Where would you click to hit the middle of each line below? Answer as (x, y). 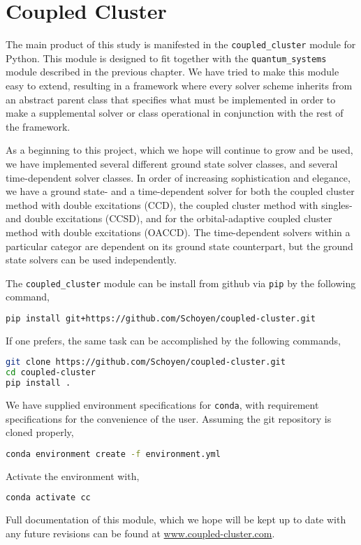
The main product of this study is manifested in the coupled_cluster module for (181, 44)
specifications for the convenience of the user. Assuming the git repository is (169, 418)
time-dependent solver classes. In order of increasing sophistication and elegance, (178, 177)
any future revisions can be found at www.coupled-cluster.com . (140, 533)
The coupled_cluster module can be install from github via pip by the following (181, 283)
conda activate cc (48, 498)
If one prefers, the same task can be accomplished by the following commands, (173, 340)
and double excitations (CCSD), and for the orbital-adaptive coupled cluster (169, 218)
